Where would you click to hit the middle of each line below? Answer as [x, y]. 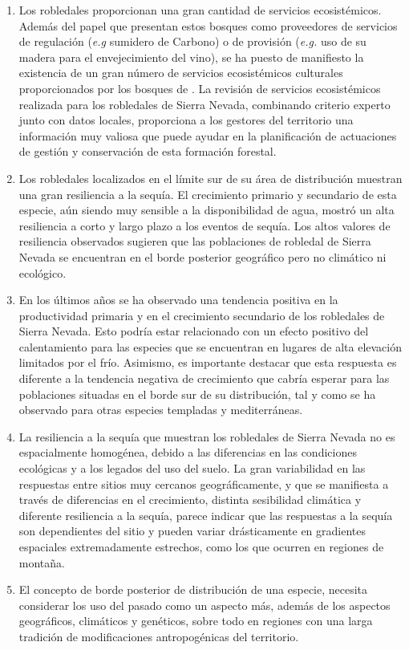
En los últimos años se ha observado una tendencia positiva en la [178, 300]
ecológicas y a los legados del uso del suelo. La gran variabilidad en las [192, 468]
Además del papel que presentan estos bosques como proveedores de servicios [208, 25]
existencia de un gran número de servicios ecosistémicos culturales [181, 73]
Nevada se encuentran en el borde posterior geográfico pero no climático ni [202, 256]
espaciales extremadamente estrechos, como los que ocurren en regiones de [201, 546]
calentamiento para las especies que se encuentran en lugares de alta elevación [210, 346]
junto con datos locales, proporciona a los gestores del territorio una [186, 120]
